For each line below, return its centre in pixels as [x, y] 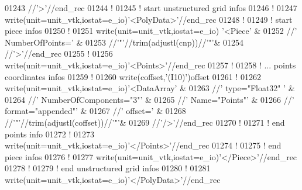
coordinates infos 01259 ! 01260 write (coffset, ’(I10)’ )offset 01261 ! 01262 [133, 76]
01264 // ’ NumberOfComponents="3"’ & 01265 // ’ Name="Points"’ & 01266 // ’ [150, 99]
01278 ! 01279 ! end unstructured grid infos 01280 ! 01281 [108, 168]
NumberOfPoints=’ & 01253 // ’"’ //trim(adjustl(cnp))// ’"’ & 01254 [124, 42]
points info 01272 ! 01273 [49, 134]
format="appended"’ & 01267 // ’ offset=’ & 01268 [95, 111]
